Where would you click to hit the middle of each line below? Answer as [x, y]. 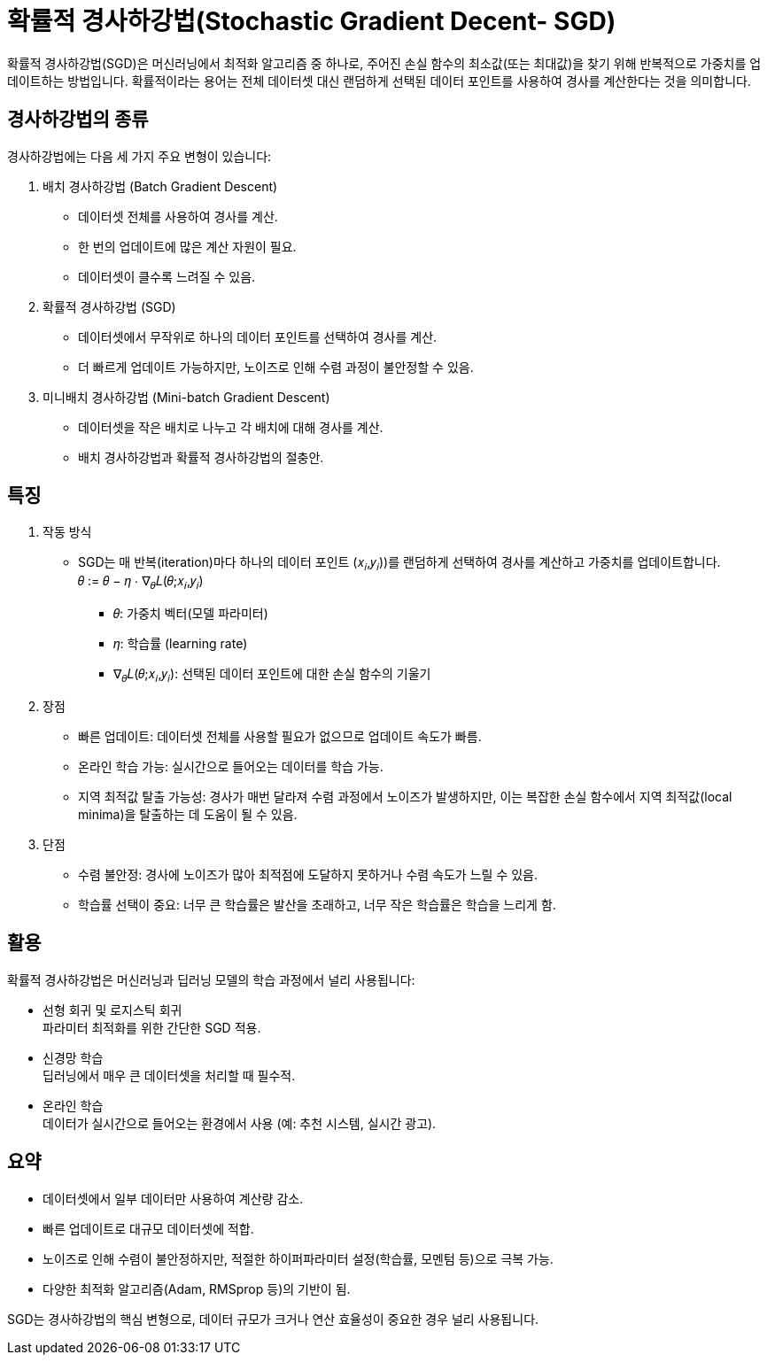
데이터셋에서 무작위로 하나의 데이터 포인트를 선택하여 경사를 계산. [258, 337]
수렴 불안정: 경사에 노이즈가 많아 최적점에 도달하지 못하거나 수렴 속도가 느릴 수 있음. [308, 874]
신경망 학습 [73, 1057]
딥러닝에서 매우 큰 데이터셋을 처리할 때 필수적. [169, 1075]
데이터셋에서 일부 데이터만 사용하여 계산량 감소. [173, 1198]
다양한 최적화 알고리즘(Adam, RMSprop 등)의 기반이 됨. [197, 1288]
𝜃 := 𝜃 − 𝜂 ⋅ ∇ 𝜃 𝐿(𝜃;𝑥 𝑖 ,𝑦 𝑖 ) [141, 583]
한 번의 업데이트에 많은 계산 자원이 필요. [187, 246]
